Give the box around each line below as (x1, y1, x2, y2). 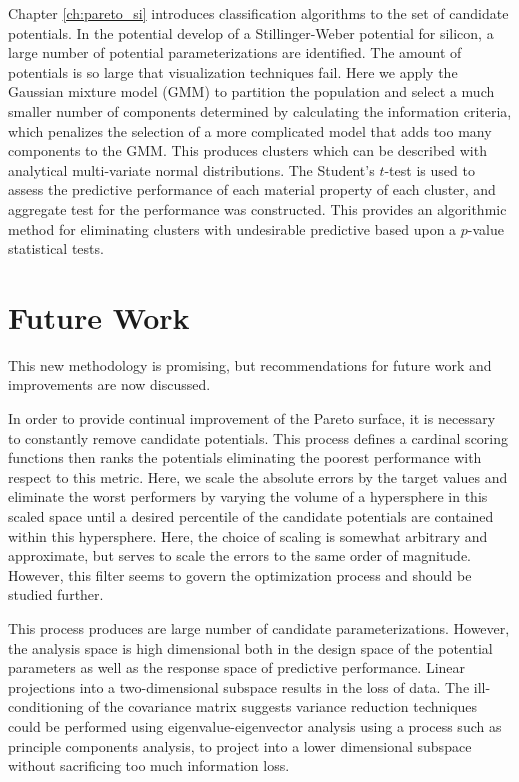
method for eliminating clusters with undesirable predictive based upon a (8, 218, 457, 239)
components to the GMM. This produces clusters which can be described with (8, 140, 487, 161)
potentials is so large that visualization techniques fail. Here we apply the (8, 61, 458, 82)
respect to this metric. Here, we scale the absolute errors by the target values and (8, 466, 508, 487)
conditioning (8, 696, 84, 717)
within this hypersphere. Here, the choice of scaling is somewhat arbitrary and (8, 525, 488, 546)
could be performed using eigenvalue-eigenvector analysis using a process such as (8, 715, 502, 736)
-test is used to (384, 159, 475, 180)
